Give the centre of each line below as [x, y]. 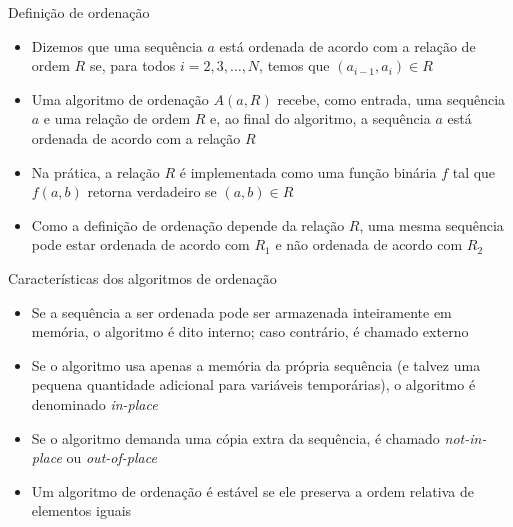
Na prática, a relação [95, 171]
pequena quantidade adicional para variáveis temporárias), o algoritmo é [253, 384]
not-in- [465, 437]
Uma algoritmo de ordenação [120, 98]
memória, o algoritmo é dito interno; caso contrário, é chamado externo [250, 331]
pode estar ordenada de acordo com [140, 244]
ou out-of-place [111, 457]
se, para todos [132, 65]
